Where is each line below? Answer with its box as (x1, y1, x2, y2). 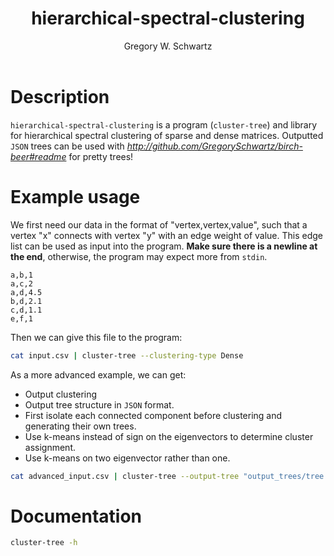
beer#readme (10, 150, 67, 162)
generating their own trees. (24, 420, 137, 432)
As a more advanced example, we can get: (10, 368, 187, 381)
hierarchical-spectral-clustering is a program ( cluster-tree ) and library (10, 118, 318, 131)
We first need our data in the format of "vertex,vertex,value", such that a (10, 218, 308, 231)
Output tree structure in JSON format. (24, 398, 175, 411)
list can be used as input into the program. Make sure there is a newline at (10, 240, 318, 252)
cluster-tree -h (10, 538, 78, 548)
